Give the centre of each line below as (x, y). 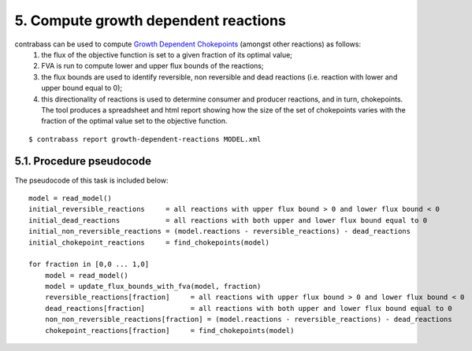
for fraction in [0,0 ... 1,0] (89, 264)
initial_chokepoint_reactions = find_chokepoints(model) (149, 242)
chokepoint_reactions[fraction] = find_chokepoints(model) (169, 330)
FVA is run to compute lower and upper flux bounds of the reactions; (152, 66)
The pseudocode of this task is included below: (91, 180)
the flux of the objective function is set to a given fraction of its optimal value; (167, 54)
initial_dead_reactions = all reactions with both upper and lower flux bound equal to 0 (228, 220)
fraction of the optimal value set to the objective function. (134, 121)
